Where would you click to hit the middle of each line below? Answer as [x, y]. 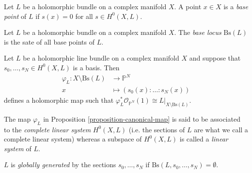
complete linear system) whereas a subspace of [73, 139]
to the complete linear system [47, 129]
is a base [236, 6]
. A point [188, 6]
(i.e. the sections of [157, 129]
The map [17, 118]
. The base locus [198, 32]
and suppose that [215, 58]
